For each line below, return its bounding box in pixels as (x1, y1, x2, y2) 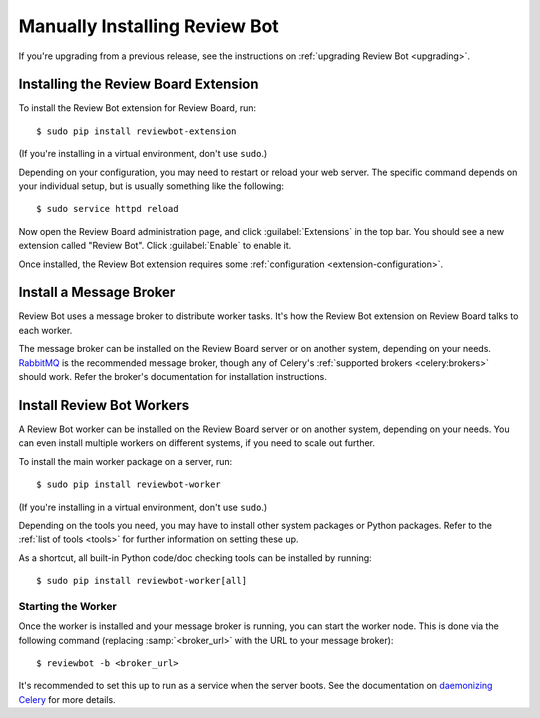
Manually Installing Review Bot (18, 15, 279, 37)
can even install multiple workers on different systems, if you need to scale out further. (18, 437, 375, 449)
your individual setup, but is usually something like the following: (18, 180, 285, 192)
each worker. (18, 324, 73, 336)
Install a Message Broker (18, 284, 176, 301)
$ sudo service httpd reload (36, 203, 179, 215)
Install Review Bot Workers (18, 396, 190, 414)
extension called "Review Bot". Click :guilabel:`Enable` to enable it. (18, 240, 292, 252)
